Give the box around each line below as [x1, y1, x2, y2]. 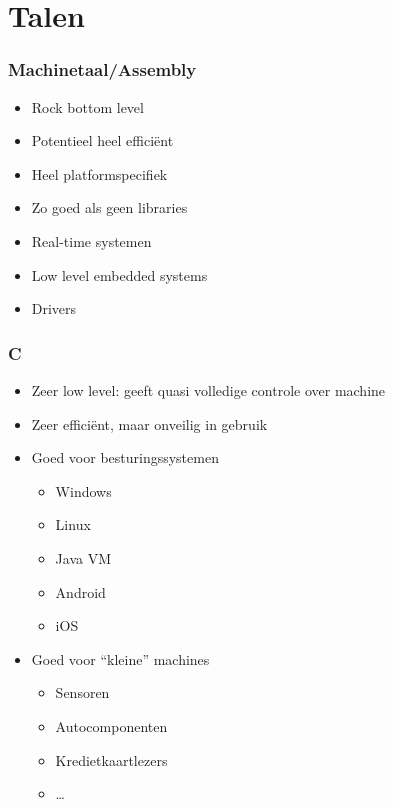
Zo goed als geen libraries [31, 197, 188, 218]
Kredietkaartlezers [55, 749, 168, 770]
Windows [55, 480, 112, 501]
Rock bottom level [31, 96, 144, 117]
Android [55, 581, 106, 602]
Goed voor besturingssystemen [31, 447, 219, 468]
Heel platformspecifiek [31, 163, 168, 184]
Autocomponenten [55, 715, 168, 736]
